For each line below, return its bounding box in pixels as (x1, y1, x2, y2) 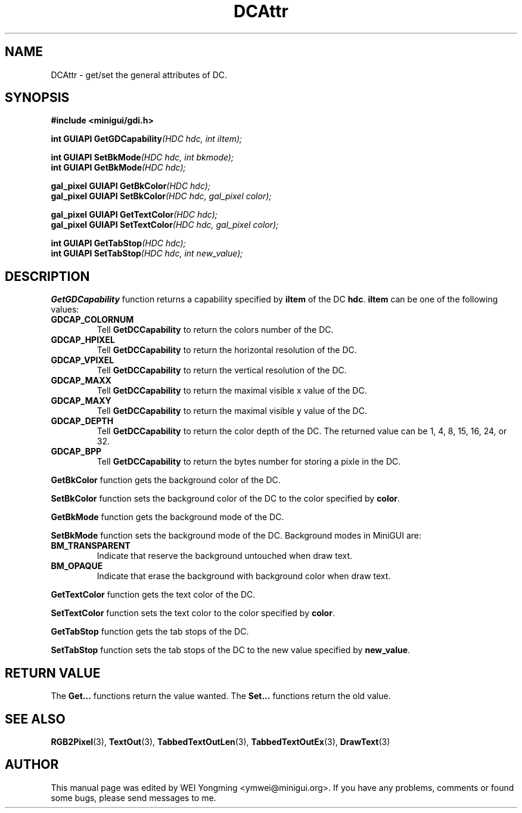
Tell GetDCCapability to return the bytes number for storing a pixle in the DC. (97, 456, 401, 467)
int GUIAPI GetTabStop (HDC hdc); (51, 238, 186, 249)
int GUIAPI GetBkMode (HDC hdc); (51, 162, 186, 173)
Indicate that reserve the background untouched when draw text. (97, 551, 353, 561)
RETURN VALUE (5, 665, 101, 681)
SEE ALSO (5, 711, 66, 727)
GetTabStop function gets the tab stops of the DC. (51, 626, 249, 637)
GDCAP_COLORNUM (51, 314, 134, 325)
